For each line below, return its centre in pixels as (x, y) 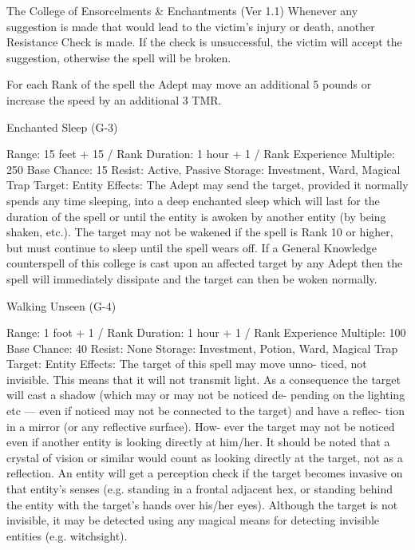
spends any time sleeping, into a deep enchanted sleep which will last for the (193, 200)
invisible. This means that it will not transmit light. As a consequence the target (204, 379)
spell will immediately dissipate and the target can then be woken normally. (192, 278)
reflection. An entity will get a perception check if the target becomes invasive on (205, 473)
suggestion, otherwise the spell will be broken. (119, 57)
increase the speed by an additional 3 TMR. (114, 99)
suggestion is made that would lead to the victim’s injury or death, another (191, 26)
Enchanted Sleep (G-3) (62, 127)
